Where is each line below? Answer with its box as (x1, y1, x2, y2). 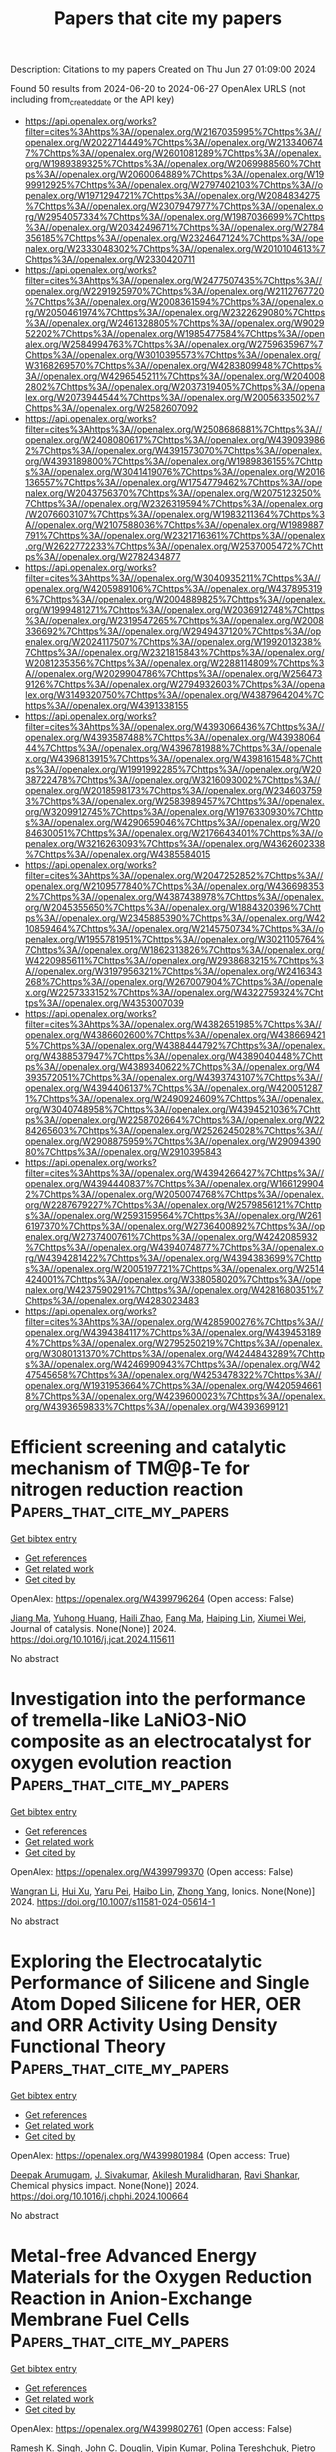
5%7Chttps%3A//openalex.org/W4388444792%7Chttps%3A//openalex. (24, 1039, 326, 1051)
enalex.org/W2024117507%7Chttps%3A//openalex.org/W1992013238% (24, 635, 322, 647)
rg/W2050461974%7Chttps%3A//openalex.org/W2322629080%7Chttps (24, 306, 326, 318)
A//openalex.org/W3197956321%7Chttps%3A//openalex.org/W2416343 (24, 965, 323, 977)
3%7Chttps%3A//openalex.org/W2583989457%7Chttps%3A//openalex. (24, 795, 325, 807)
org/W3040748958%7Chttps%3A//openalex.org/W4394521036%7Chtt (24, 1103, 321, 1115)
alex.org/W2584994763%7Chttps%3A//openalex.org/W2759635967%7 (24, 338, 324, 350)
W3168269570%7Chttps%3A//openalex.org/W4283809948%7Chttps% (24, 359, 323, 371)
